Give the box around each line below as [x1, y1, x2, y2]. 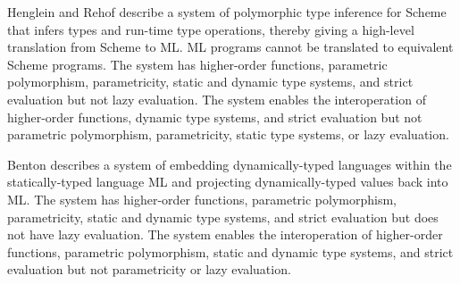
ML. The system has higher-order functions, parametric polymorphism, [7, 189, 397, 208]
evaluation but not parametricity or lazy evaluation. [7, 260, 291, 279]
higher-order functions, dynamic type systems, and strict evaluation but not [7, 107, 422, 126]
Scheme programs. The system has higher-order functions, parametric [7, 54, 388, 73]
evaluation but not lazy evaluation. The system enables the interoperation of [7, 89, 426, 108]
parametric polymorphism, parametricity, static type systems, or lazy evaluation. [7, 125, 449, 144]
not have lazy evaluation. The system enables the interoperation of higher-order [7, 225, 443, 244]
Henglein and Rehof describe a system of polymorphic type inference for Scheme [7, 3, 447, 21]
